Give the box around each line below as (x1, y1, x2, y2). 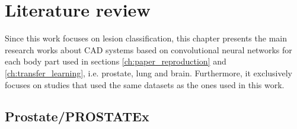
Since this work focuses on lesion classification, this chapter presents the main (5, 32, 287, 44)
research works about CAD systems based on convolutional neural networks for (5, 43, 292, 56)
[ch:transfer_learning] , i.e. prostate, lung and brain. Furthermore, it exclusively (5, 66, 292, 79)
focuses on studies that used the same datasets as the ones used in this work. (5, 78, 285, 91)
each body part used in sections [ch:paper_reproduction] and (5, 55, 226, 67)
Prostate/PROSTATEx (5, 107, 149, 125)
